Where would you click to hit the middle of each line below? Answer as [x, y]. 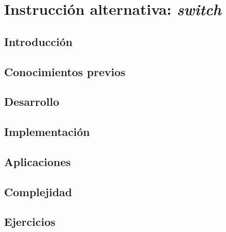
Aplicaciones [38, 161]
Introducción [38, 41]
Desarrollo [32, 101]
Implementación [47, 132]
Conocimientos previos [65, 71]
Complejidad [38, 191]
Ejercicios [30, 222]
